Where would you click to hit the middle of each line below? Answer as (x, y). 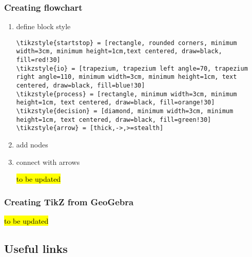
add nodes (32, 145)
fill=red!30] (38, 60)
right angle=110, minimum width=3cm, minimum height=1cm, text (127, 77)
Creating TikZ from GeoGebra (69, 201)
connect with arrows (48, 162)
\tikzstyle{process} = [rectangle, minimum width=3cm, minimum (127, 94)
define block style (43, 26)
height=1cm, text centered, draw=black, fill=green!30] (114, 120)
